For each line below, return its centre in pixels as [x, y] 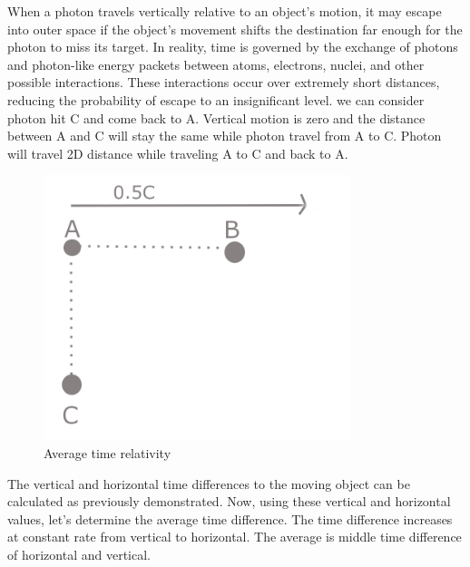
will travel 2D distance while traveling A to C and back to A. [178, 153]
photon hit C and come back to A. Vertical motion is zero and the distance [216, 117]
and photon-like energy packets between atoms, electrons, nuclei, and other [216, 64]
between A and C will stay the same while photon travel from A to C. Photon [225, 136]
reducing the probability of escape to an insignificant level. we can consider [216, 99]
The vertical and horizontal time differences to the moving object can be [209, 483]
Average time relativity [108, 452]
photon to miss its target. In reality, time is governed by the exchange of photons [233, 47]
